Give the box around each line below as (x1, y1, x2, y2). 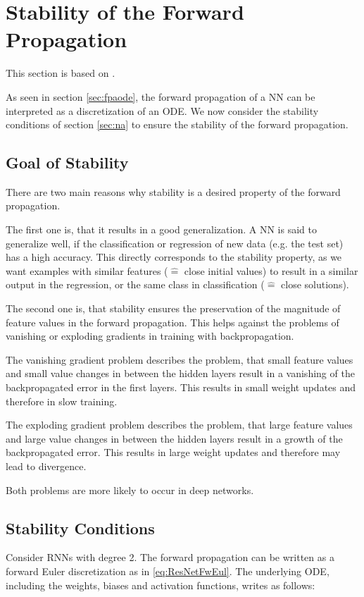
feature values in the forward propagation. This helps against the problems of (6, 314, 339, 329)
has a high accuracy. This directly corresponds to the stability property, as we (6, 250, 342, 264)
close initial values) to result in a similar (184, 263, 358, 278)
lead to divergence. (6, 458, 87, 473)
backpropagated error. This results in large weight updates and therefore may (6, 445, 341, 460)
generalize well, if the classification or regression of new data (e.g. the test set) (6, 235, 344, 250)
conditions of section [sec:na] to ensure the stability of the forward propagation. (6, 117, 349, 132)
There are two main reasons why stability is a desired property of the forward (6, 184, 341, 199)
